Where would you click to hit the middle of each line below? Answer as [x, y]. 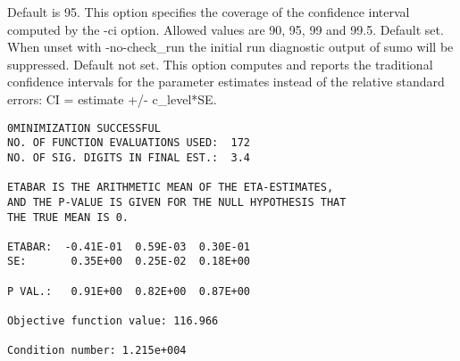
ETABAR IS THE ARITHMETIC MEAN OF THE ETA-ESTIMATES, [171, 188]
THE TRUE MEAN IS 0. [68, 217]
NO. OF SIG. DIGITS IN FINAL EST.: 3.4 [129, 157]
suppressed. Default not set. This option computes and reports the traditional [220, 64]
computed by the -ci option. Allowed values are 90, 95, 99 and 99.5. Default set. [226, 29]
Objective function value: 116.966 [113, 321]
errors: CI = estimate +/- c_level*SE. [112, 98]
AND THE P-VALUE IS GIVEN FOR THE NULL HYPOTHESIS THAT [177, 202]
